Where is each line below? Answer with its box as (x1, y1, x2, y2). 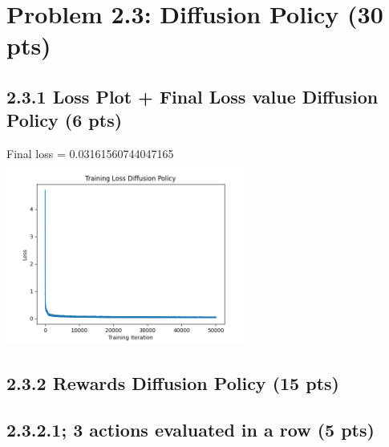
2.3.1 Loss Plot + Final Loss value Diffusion (6, 83, 379, 108)
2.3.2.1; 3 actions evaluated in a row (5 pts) (6, 417, 375, 442)
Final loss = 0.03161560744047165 (6, 145, 174, 162)
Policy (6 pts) (6, 108, 123, 132)
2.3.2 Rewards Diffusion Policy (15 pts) (6, 370, 339, 395)
